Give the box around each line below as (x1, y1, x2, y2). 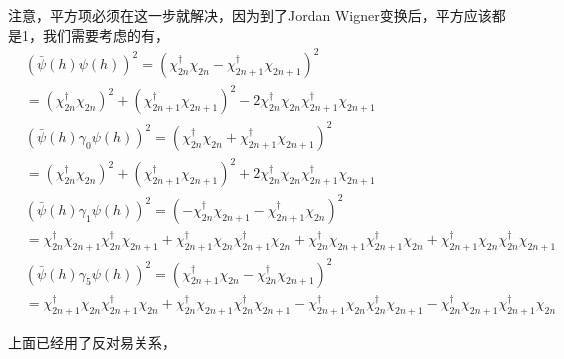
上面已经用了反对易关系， (8, 331, 176, 352)
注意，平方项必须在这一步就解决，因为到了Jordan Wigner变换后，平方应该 (8, 5, 492, 25)
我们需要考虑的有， (42, 24, 169, 45)
